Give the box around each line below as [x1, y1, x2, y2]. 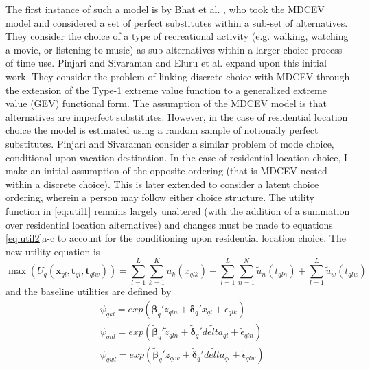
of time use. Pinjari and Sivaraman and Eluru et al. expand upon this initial [5, 56, 327, 70]
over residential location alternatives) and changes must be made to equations [5, 217, 333, 231]
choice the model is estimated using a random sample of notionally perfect [5, 123, 319, 137]
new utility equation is [5, 244, 100, 258]
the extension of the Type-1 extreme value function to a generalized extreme [5, 82, 327, 97]
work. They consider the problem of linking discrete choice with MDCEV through [5, 69, 350, 83]
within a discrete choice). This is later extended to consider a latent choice [5, 176, 319, 191]
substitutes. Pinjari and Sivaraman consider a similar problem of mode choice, [5, 136, 334, 150]
